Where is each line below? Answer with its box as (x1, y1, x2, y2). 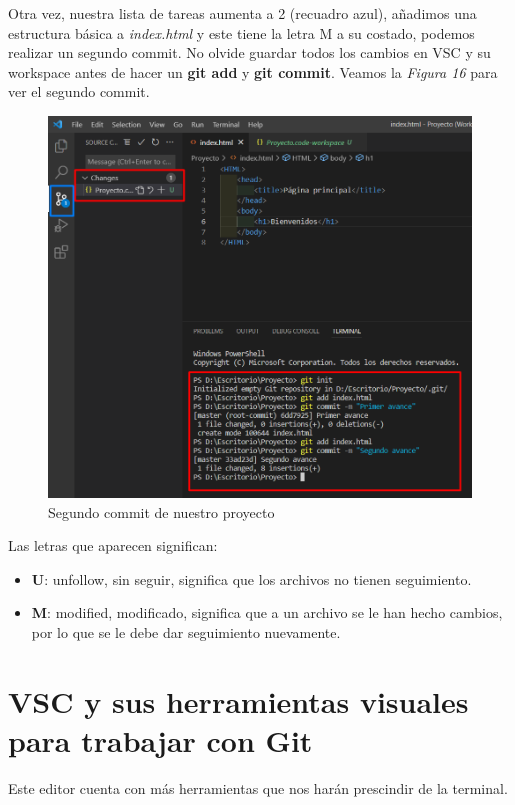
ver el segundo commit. (8, 81, 150, 102)
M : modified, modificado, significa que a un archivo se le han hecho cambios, (31, 602, 503, 623)
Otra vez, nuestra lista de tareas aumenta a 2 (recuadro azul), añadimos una (8, 3, 477, 23)
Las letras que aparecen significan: (8, 535, 218, 556)
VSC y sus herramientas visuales (8, 680, 469, 721)
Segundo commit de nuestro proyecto (48, 501, 275, 522)
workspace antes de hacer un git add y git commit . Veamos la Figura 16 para (8, 61, 498, 82)
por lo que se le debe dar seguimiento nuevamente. (31, 622, 341, 643)
